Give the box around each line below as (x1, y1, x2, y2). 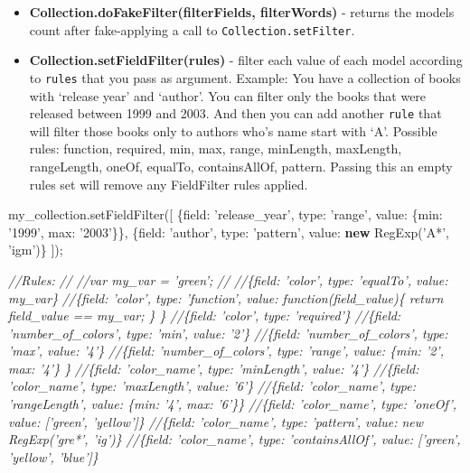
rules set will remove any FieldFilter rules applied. (29, 174, 308, 193)
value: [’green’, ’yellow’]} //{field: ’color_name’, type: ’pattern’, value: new (8, 412, 424, 431)
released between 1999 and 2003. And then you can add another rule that (29, 104, 442, 123)
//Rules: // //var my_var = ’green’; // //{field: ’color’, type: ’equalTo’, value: (8, 270, 448, 289)
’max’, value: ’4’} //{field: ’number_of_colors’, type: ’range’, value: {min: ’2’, (8, 341, 444, 360)
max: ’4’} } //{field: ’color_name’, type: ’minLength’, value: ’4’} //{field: (8, 358, 419, 377)
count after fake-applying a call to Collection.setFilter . (29, 20, 355, 39)
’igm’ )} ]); (8, 240, 63, 259)
